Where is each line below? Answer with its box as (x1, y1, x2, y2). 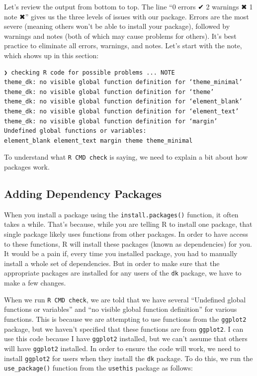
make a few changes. (4, 278, 66, 288)
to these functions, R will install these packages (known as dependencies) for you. (4, 238, 252, 249)
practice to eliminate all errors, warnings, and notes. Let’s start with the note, (4, 40, 242, 51)
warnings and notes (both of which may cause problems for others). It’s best (4, 30, 237, 41)
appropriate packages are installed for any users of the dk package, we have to (4, 268, 242, 278)
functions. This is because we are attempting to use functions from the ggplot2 (4, 313, 247, 324)
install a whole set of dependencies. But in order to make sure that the (4, 258, 220, 268)
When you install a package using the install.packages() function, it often (4, 209, 239, 219)
